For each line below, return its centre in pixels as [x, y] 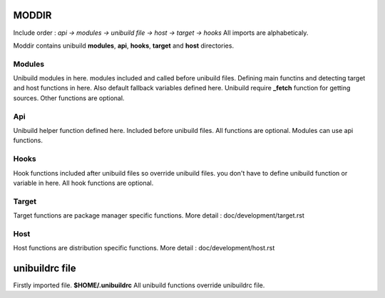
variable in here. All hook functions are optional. [83, 183]
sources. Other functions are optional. [69, 98]
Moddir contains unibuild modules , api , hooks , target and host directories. [124, 46]
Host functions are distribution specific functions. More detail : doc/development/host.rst [144, 248]
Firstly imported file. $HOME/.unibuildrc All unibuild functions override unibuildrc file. [139, 285]
